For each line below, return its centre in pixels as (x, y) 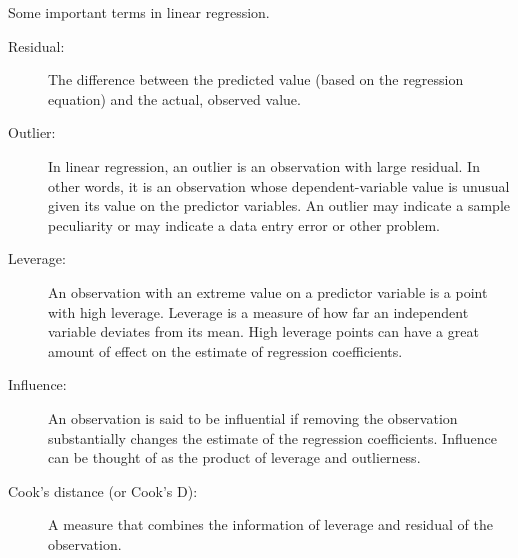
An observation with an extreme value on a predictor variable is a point (268, 291)
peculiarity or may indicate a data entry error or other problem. (244, 224)
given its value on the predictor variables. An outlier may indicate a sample (279, 205)
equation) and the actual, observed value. (174, 98)
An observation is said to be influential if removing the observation (253, 417)
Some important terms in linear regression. (139, 12)
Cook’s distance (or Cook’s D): (103, 490)
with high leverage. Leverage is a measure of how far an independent (258, 311)
